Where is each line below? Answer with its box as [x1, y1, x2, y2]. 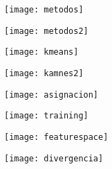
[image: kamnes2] [4, 68, 84, 78]
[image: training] [4, 111, 88, 121]
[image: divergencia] [4, 153, 104, 163]
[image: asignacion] [4, 89, 99, 100]
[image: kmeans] [4, 47, 79, 57]
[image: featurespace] [4, 132, 109, 142]
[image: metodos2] [4, 26, 88, 36]
